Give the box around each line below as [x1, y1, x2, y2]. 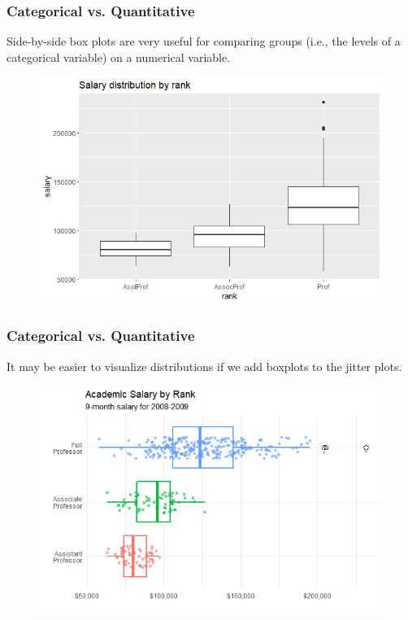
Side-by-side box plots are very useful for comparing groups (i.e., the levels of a [7, 33, 401, 50]
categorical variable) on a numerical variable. [7, 48, 231, 65]
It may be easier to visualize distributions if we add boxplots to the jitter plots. [7, 357, 402, 374]
